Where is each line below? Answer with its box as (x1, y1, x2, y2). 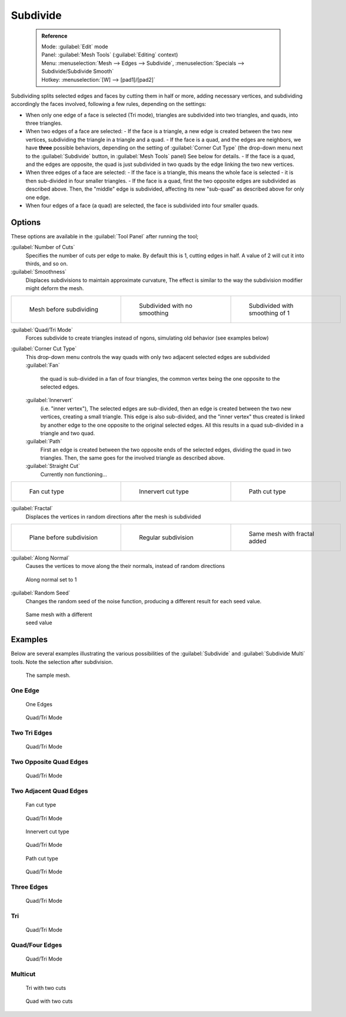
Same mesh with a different (25, 611, 92, 618)
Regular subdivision (139, 533, 194, 541)
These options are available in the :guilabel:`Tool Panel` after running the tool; (11, 232, 199, 240)
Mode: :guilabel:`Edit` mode (41, 43, 108, 50)
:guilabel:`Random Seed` (11, 589, 71, 597)
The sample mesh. (25, 672, 71, 679)
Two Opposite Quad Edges (11, 758, 88, 766)
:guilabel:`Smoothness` (11, 268, 67, 275)
